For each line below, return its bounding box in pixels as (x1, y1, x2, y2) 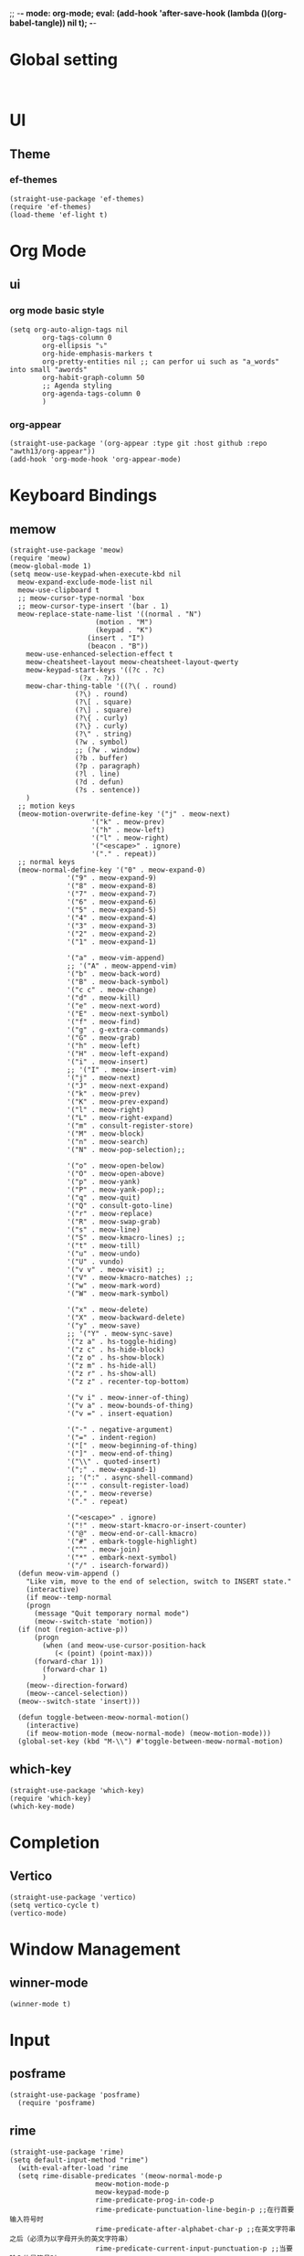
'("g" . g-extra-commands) (67, 1025, 170, 1034)
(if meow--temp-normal (26, 1593, 112, 1602)
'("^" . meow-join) (67, 1544, 142, 1554)
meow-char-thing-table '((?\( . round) (26, 681, 178, 691)
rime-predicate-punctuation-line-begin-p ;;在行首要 (95, 2205, 295, 2214)
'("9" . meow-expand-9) (67, 873, 157, 883)
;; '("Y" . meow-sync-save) (67, 1329, 173, 1338)
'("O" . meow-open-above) (67, 1169, 166, 1178)
